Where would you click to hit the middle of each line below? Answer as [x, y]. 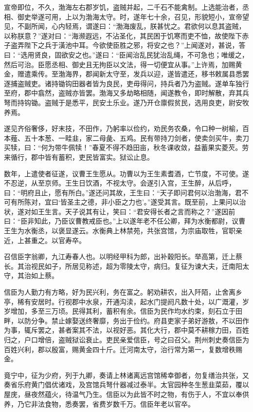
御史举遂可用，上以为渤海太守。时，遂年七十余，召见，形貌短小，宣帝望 [133, 16]
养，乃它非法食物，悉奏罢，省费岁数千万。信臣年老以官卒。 [99, 403]
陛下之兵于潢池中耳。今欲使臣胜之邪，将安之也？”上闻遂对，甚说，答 [135, 45]
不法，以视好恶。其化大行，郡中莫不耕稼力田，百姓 [167, 330]
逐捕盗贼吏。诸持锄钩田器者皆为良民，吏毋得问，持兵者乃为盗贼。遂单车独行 [126, 83]
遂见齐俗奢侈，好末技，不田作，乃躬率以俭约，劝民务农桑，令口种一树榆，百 [126, 128]
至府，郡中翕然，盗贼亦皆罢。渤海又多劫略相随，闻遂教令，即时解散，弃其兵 [126, 93]
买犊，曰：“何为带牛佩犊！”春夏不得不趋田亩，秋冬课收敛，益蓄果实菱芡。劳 [126, 147]
